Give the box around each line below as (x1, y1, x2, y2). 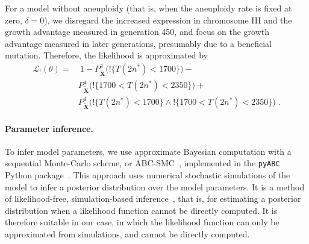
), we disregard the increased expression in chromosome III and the (44, 13, 292, 26)
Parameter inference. (5, 122, 93, 134)
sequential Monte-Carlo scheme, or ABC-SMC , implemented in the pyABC (5, 157, 280, 169)
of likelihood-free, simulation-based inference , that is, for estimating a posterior (5, 192, 301, 205)
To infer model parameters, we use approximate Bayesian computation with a (5, 145, 292, 157)
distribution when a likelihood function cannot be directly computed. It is (5, 204, 278, 216)
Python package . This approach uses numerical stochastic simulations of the (5, 169, 290, 181)
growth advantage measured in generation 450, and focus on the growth (5, 25, 269, 38)
